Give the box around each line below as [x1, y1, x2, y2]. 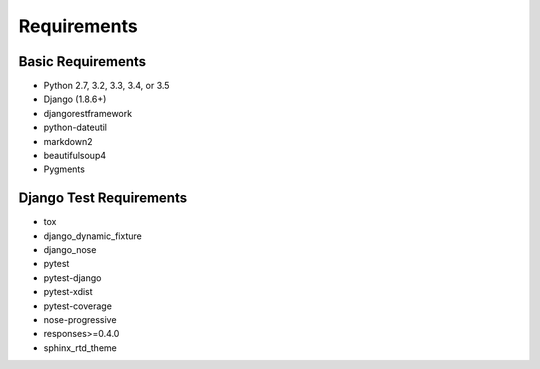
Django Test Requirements [18, 190, 188, 207]
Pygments [43, 163, 85, 175]
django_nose [43, 244, 97, 256]
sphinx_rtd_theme [43, 341, 117, 354]
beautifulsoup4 [43, 150, 107, 162]
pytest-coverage [43, 300, 112, 312]
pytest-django [43, 271, 102, 284]
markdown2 [43, 135, 93, 147]
